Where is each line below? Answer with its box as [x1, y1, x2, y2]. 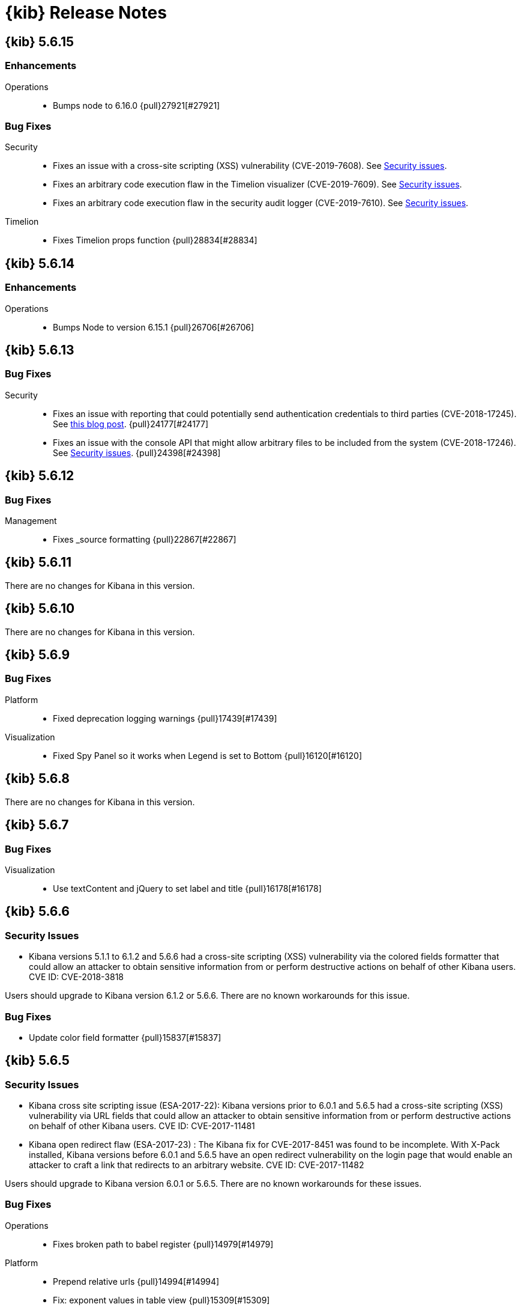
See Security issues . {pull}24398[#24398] [53, 447, 221, 458]
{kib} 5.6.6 [5, 904, 70, 919]
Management [5, 515, 57, 526]
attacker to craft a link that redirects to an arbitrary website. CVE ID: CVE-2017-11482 [29, 1160, 364, 1171]
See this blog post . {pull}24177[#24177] [53, 418, 209, 429]
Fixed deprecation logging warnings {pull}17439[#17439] [53, 713, 277, 724]
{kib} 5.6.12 [5, 468, 74, 484]
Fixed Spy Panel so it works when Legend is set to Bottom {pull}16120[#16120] [53, 750, 363, 761]
